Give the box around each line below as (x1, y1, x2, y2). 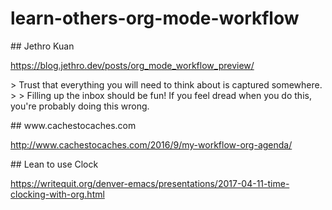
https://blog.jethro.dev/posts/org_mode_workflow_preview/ (10, 59, 255, 71)
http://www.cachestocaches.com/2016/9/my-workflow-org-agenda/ (10, 138, 293, 151)
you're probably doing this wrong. (10, 100, 150, 112)
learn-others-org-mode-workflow (10, 7, 300, 30)
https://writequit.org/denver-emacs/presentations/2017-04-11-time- (10, 177, 290, 189)
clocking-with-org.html (10, 188, 105, 200)
